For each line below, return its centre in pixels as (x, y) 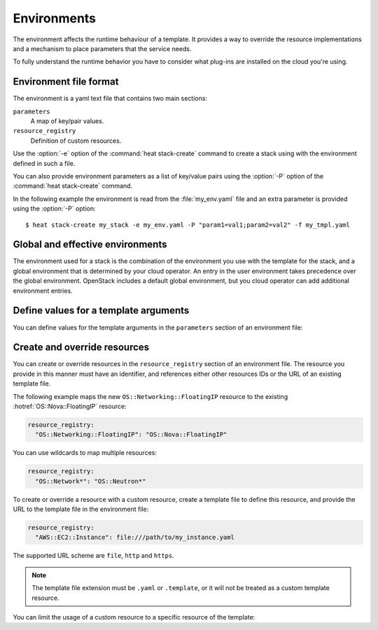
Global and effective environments (90, 245)
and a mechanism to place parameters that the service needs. (102, 48)
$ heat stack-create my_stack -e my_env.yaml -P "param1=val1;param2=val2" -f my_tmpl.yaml (188, 225)
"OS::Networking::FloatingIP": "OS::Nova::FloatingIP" (131, 435)
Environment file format (66, 82)
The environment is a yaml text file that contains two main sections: (110, 99)
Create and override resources (81, 348)
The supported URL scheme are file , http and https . (93, 556)
